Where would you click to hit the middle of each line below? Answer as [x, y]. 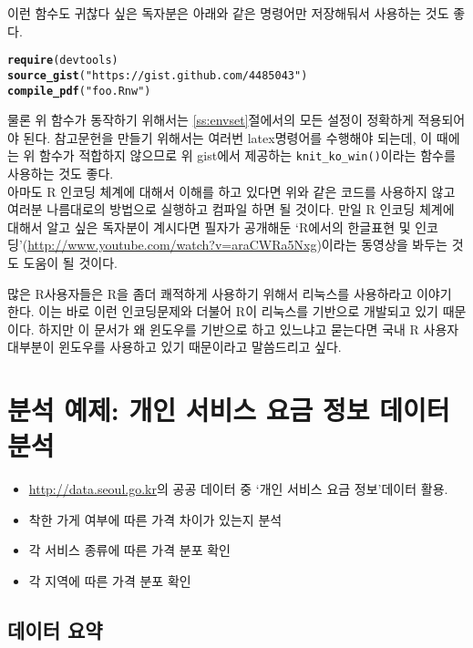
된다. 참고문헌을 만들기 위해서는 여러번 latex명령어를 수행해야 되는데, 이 [228, 137]
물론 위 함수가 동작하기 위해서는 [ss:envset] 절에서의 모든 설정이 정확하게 [211, 120]
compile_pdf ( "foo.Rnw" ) [79, 91]
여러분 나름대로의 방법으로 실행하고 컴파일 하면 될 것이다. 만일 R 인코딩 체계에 [231, 209]
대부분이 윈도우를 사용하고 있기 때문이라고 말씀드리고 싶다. [175, 347]
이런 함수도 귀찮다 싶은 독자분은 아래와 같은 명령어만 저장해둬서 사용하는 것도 [228, 13]
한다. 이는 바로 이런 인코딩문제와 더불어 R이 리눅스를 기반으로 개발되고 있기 [223, 311]
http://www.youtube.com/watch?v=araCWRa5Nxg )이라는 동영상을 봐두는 [237, 245]
